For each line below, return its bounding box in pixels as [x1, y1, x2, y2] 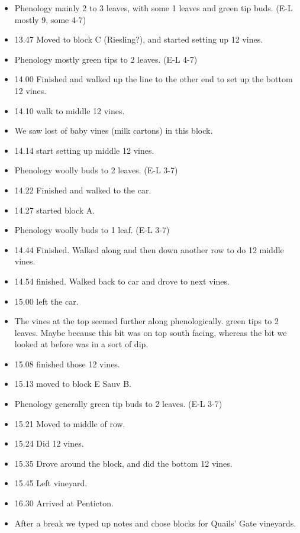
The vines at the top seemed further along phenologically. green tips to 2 [14, 315, 279, 327]
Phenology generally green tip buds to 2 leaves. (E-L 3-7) [14, 398, 222, 410]
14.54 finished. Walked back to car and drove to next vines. [14, 274, 230, 287]
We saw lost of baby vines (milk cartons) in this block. [14, 124, 213, 137]
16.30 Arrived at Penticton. [14, 497, 114, 509]
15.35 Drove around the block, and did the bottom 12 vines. [14, 457, 233, 469]
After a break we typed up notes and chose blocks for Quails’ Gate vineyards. [14, 516, 296, 529]
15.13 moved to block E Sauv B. [14, 377, 131, 390]
